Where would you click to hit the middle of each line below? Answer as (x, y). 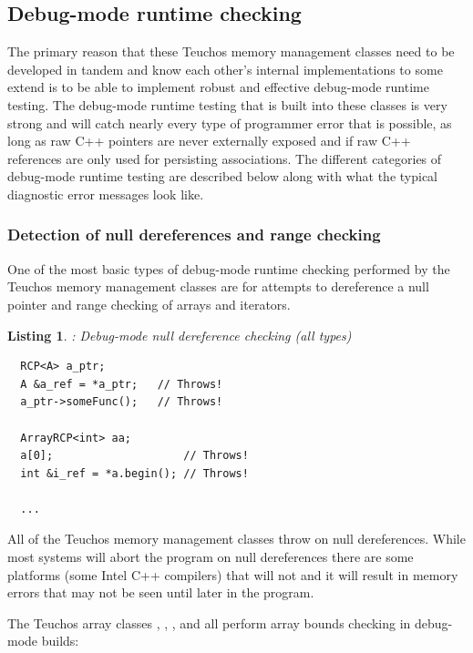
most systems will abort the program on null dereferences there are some (211, 557)
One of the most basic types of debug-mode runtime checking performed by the (229, 268)
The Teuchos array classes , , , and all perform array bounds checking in (209, 622)
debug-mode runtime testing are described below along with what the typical (222, 176)
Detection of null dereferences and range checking (194, 235)
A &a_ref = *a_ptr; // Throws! (122, 384)
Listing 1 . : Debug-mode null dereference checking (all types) (180, 335)
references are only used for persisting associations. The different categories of (225, 158)
